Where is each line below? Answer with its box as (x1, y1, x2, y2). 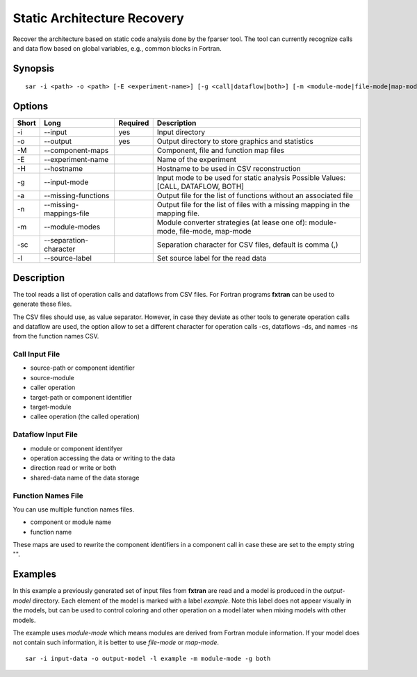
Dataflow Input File (13, 430, 78, 439)
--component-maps (44, 146, 109, 156)
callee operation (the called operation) (30, 412, 140, 421)
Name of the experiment (156, 155, 236, 165)
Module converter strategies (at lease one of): (156, 218, 307, 227)
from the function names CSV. (13, 332, 99, 341)
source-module (30, 373, 74, 382)
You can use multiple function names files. (13, 505, 135, 514)
